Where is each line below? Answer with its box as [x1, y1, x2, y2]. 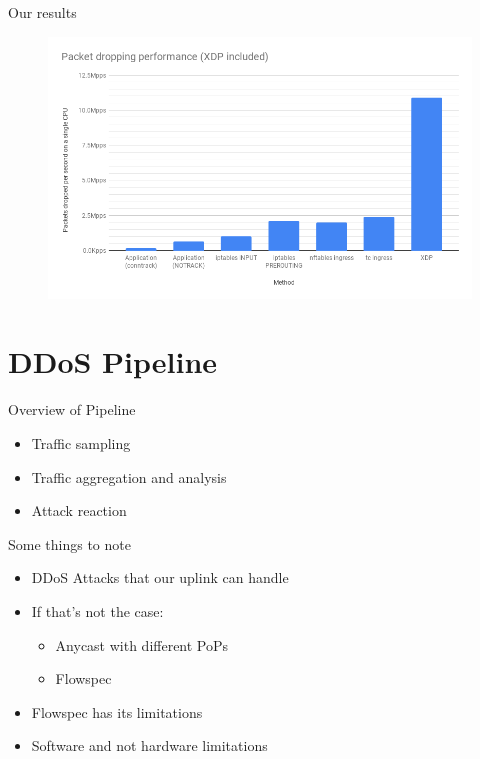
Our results [8, 2, 77, 22]
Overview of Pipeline [8, 399, 136, 420]
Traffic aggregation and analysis [31, 466, 227, 487]
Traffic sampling [31, 433, 131, 453]
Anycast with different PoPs [55, 634, 229, 655]
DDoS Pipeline [8, 341, 218, 382]
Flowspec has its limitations [31, 701, 203, 722]
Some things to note [8, 533, 131, 554]
